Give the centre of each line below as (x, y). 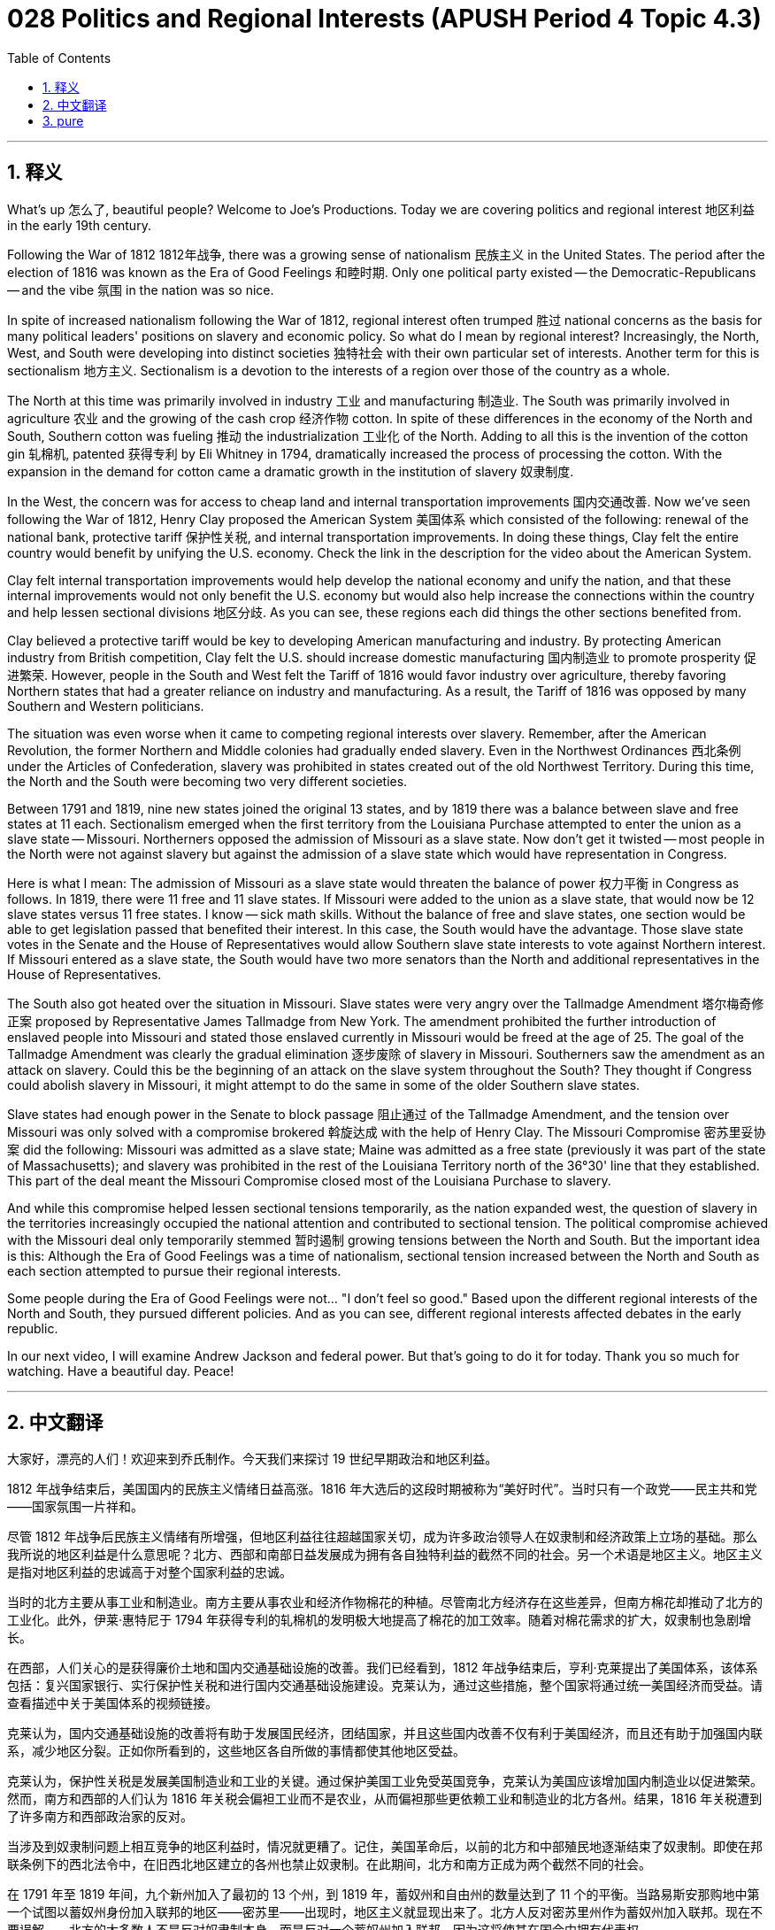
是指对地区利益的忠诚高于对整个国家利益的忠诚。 (150, 1572)
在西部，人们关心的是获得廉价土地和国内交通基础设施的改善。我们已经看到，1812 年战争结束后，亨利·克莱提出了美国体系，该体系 (383, 1668)
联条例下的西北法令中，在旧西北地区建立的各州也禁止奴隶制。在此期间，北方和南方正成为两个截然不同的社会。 (329, 1864)
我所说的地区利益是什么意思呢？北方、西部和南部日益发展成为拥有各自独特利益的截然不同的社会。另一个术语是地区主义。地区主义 (385, 1555)
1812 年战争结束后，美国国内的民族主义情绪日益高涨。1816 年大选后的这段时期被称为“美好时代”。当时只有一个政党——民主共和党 (382, 1489)
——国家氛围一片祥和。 (75, 1507)
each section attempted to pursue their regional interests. (174, 1270)
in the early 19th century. (79, 225)
